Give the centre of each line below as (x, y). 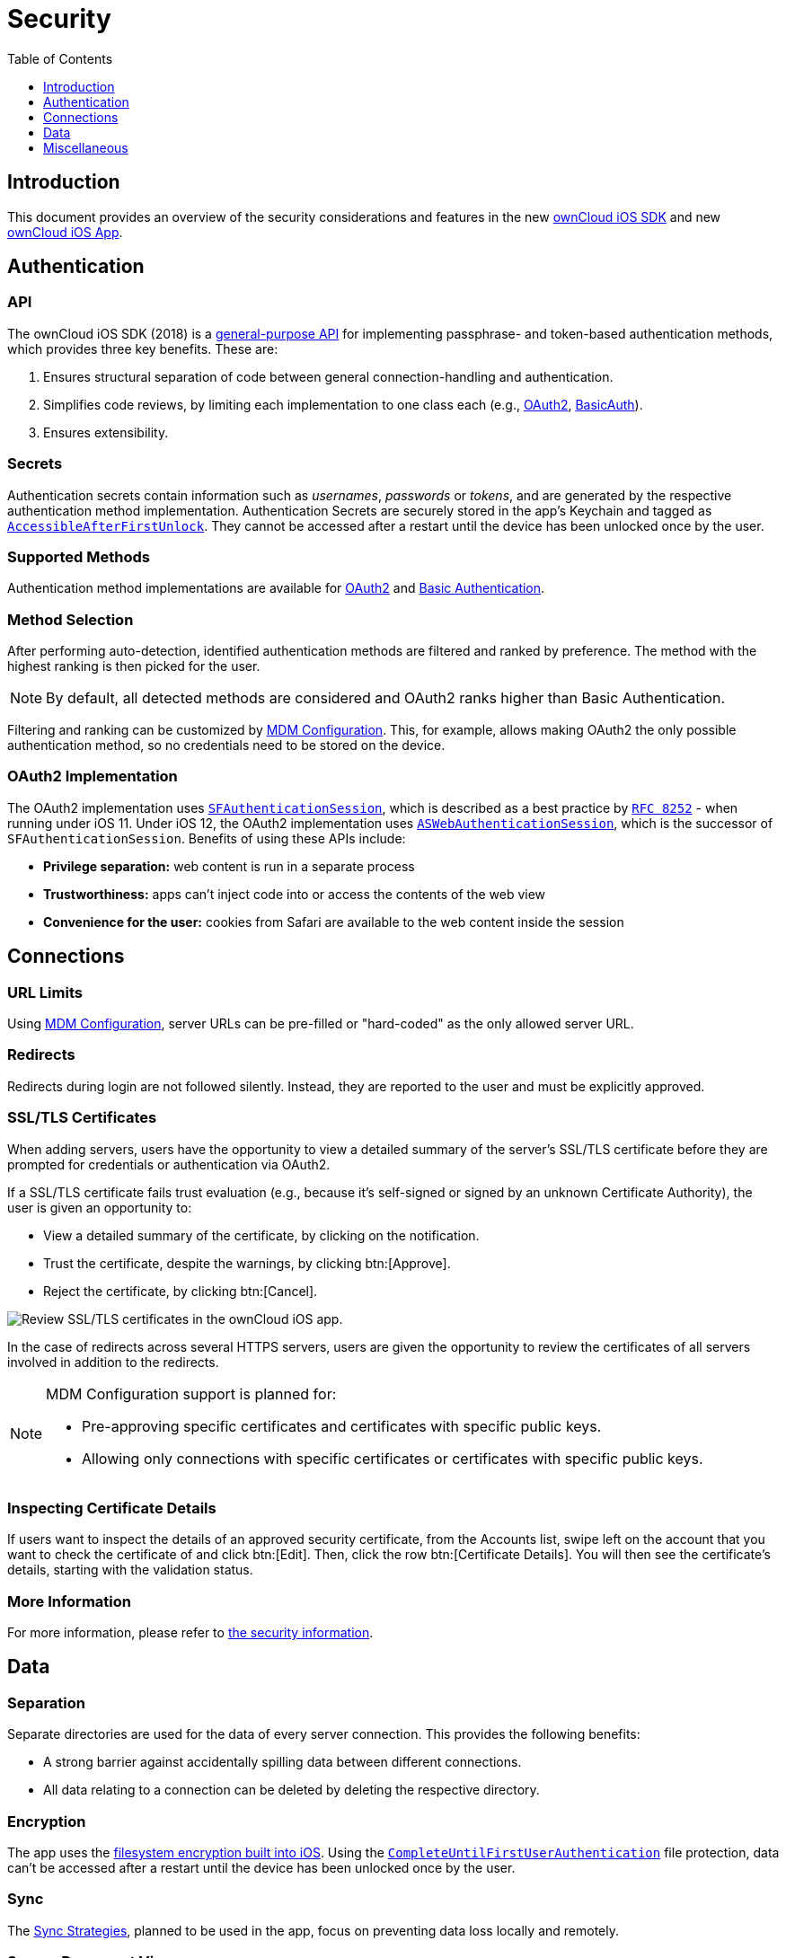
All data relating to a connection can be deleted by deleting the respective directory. (291, 1790)
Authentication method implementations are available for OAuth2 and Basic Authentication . (276, 588)
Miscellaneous (86, 147)
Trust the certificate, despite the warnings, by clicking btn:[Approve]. (247, 1263)
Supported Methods (79, 556)
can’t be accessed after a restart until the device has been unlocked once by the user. (261, 1868)
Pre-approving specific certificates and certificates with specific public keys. (342, 1426)
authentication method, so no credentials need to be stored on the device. (226, 745)
